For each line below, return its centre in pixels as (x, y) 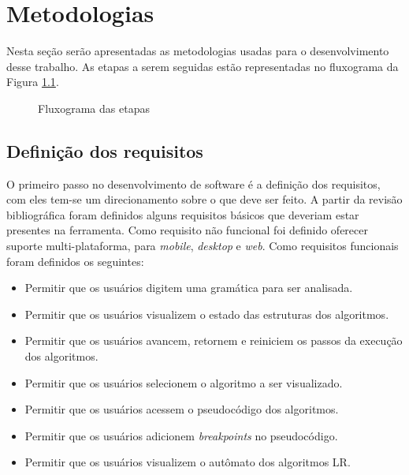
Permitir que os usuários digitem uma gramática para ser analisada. (189, 288)
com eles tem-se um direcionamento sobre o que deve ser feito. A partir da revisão (204, 199)
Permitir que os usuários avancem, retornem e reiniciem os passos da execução (214, 340)
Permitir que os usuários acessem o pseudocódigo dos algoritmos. (182, 409)
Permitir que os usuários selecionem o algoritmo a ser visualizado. (184, 382)
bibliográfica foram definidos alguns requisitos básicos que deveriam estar (183, 214)
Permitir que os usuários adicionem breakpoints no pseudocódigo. (181, 435)
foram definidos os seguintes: (75, 261)
